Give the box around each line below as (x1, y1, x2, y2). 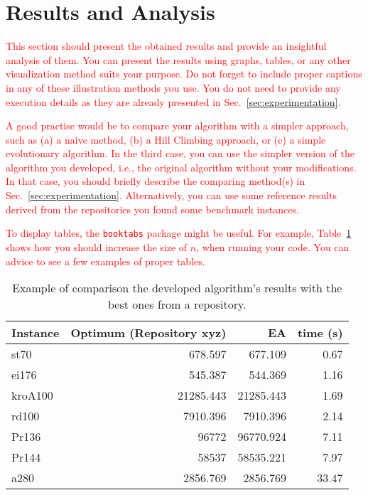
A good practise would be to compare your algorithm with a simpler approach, (6, 118, 349, 133)
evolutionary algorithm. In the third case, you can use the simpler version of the (6, 146, 355, 161)
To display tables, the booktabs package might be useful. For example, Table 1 (6, 225, 352, 240)
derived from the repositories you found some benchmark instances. (6, 201, 299, 216)
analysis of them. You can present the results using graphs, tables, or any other (6, 52, 351, 67)
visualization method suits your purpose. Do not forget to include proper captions (6, 66, 362, 81)
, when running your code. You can (196, 239, 350, 254)
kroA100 (11, 387, 53, 404)
